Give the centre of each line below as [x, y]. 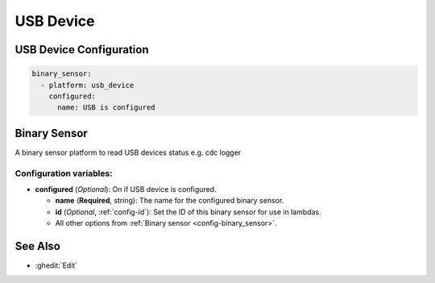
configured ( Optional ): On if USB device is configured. [126, 189]
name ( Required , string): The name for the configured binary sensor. [170, 201]
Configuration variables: [64, 173]
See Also [37, 246]
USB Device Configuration [82, 50]
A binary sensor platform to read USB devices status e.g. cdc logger [128, 152]
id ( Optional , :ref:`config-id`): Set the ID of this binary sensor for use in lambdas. [188, 212]
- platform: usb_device [87, 85]
